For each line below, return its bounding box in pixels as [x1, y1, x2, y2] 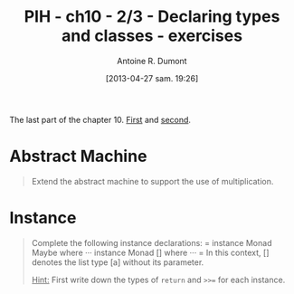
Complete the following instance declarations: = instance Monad [31, 237, 272, 248]
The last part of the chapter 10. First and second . [9, 114, 192, 125]
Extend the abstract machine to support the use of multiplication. [31, 175, 274, 186]
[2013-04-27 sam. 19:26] [105, 72, 199, 83]
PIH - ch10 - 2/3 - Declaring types [24, 6, 280, 27]
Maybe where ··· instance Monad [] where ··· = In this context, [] [31, 247, 270, 258]
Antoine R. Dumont [117, 55, 187, 66]
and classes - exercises [62, 25, 242, 46]
